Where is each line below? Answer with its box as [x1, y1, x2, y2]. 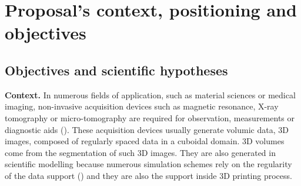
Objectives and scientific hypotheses [5, 61, 228, 79]
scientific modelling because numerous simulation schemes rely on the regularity [5, 158, 292, 170]
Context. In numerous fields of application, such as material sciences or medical [5, 88, 296, 101]
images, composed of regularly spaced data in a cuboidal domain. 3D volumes [5, 135, 285, 147]
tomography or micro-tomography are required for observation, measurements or [5, 111, 295, 124]
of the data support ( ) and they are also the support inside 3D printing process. [5, 169, 292, 181]
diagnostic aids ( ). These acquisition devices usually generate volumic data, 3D [5, 123, 289, 135]
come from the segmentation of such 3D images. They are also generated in [5, 146, 276, 158]
